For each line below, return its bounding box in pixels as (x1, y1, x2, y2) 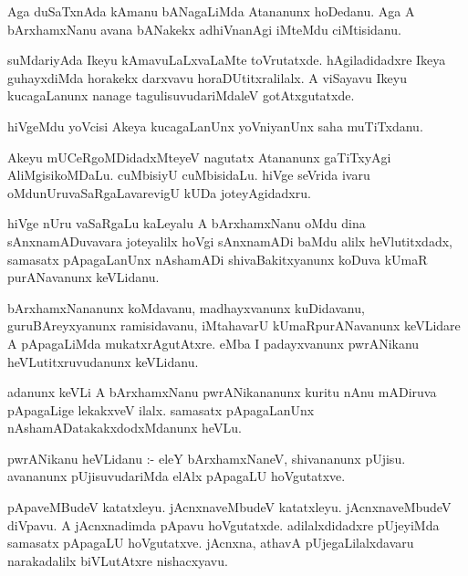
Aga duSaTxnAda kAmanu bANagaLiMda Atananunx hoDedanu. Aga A (7, 2, 415, 20)
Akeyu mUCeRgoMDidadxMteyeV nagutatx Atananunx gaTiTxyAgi (7, 147, 391, 166)
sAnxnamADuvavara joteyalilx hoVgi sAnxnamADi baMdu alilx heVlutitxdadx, (7, 231, 452, 250)
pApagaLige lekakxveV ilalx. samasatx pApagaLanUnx (7, 400, 315, 419)
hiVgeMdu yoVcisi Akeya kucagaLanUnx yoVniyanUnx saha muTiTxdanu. (7, 116, 423, 135)
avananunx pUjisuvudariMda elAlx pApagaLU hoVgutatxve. (7, 466, 346, 486)
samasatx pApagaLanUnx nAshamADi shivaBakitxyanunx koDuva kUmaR (7, 249, 428, 268)
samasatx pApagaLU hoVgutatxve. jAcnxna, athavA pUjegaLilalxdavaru (7, 533, 414, 552)
